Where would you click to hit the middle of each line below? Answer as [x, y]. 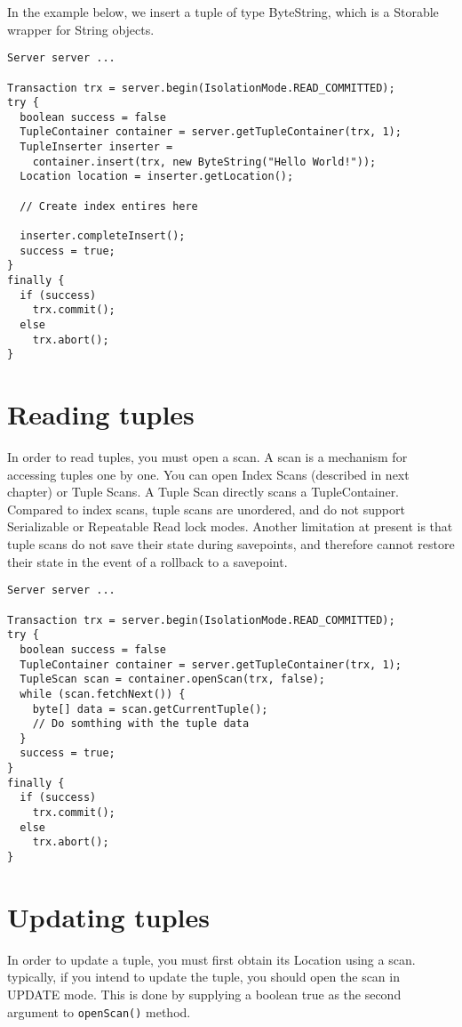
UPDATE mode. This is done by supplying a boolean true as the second [204, 995]
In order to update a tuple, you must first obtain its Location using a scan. [211, 959]
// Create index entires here [109, 206]
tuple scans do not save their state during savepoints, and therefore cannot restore [231, 544]
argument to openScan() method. [99, 1011]
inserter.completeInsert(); [103, 236]
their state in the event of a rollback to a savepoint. [147, 561]
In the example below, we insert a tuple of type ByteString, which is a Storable [223, 12]
